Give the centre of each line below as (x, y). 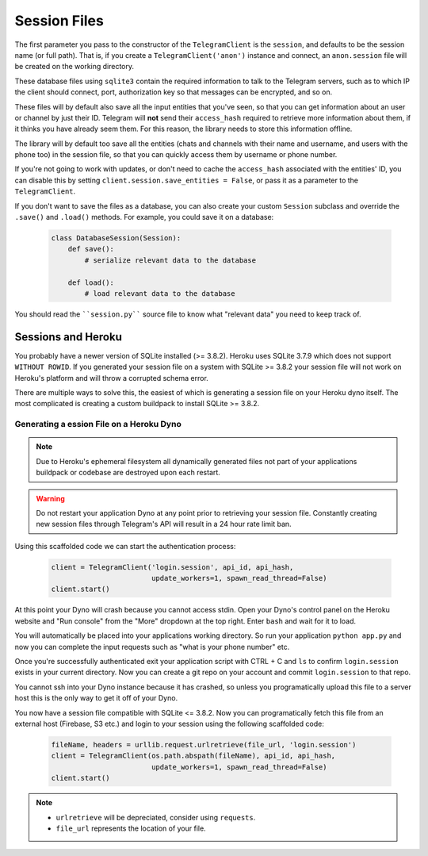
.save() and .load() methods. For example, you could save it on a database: (144, 217)
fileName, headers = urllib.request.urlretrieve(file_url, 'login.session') (204, 745)
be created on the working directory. (75, 67)
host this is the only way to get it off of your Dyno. (96, 698)
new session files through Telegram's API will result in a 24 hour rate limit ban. (164, 524)
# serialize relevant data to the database (170, 260)
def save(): (91, 249)
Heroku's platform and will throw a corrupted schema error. (112, 378)
